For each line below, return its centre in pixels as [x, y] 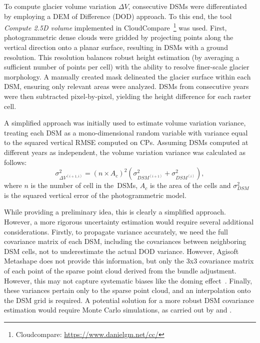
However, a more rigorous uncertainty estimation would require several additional [129, 221]
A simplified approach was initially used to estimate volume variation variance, [125, 123]
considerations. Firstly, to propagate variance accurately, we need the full [116, 231]
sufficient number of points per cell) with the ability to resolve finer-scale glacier [127, 67]
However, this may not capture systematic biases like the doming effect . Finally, [128, 280]
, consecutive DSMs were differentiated [187, 6]
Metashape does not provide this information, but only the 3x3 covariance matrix [129, 261]
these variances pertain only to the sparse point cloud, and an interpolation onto [127, 290]
